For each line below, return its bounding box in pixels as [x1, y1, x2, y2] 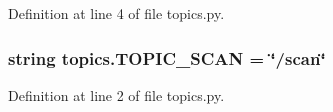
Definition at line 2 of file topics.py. [8, 84, 225, 105]
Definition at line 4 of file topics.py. [8, 3, 225, 23]
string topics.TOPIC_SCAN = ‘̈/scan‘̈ [8, 45, 326, 70]
